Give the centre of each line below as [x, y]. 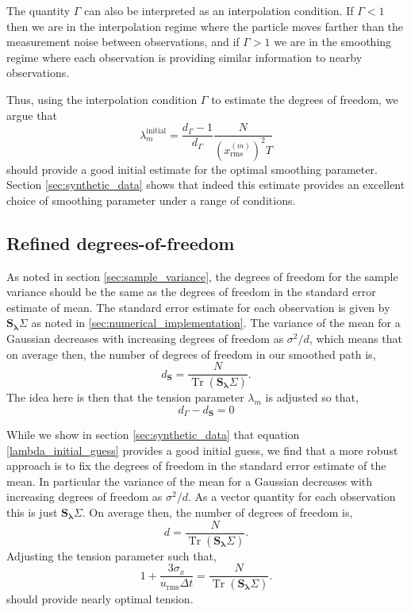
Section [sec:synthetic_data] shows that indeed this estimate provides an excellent [206, 185]
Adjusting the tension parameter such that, [111, 555]
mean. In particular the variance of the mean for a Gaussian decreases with [190, 481]
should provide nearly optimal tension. [100, 599]
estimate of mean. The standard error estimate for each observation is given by [198, 307]
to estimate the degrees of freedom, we [305, 99]
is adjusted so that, [312, 397]
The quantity [38, 10]
